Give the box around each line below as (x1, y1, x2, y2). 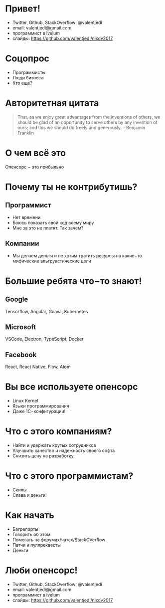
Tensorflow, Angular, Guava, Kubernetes (5, 308, 88, 314)
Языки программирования (12, 403, 69, 409)
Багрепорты (12, 526, 38, 532)
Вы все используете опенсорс (5, 381, 138, 393)
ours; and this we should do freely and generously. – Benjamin (17, 124, 146, 130)
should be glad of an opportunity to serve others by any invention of (17, 119, 158, 125)
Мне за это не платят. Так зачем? (12, 225, 84, 231)
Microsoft (5, 323, 36, 331)
